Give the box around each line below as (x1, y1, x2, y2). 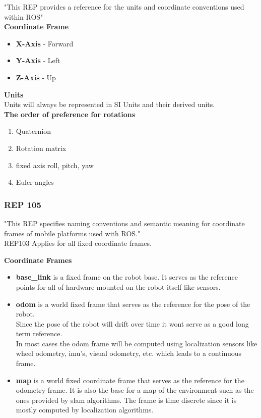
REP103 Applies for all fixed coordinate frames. (4, 238, 152, 248)
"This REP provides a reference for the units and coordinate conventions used (4, 2, 244, 12)
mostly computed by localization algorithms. (16, 404, 154, 415)
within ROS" (4, 11, 43, 22)
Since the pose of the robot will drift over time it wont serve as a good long (16, 318, 249, 329)
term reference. (16, 328, 62, 339)
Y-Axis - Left (16, 55, 60, 66)
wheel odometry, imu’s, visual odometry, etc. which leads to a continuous (16, 348, 242, 358)
